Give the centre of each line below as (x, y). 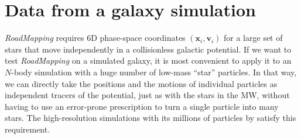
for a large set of (253, 38)
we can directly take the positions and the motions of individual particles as (141, 83)
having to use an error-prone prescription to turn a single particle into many (142, 106)
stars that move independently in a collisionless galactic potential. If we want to (148, 49)
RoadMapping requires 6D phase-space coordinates (95, 38)
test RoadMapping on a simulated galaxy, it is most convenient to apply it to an (148, 60)
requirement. (28, 129)
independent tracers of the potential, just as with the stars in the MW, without (147, 95)
